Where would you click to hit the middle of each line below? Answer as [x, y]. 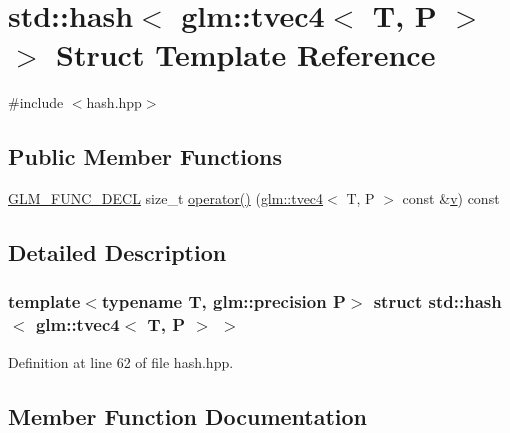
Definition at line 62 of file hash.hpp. [121, 361]
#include [36, 102]
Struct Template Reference [246, 54]
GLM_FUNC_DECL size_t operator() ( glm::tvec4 [166, 198]
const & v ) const [451, 198]
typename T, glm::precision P [223, 301]
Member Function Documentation [188, 415]
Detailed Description [117, 252]
